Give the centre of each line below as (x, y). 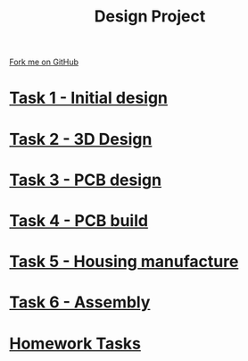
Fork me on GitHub (44, 62)
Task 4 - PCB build (79, 220)
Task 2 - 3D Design (81, 139)
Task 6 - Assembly (80, 302)
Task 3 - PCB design (86, 180)
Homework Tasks (75, 344)
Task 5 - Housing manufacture (124, 262)
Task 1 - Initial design (88, 98)
